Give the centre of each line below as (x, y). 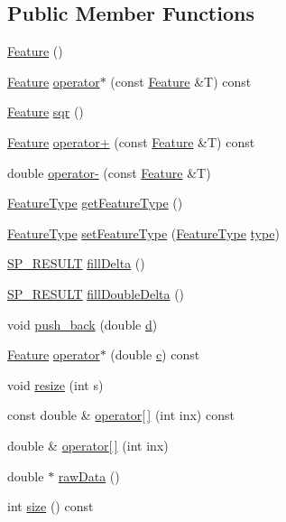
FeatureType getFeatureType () (95, 203)
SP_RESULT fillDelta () (76, 263)
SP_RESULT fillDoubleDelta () (96, 293)
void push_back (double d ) (83, 324)
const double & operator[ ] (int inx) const (121, 415)
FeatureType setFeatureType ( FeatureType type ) (143, 233)
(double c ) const (155, 354)
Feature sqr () (46, 112)
